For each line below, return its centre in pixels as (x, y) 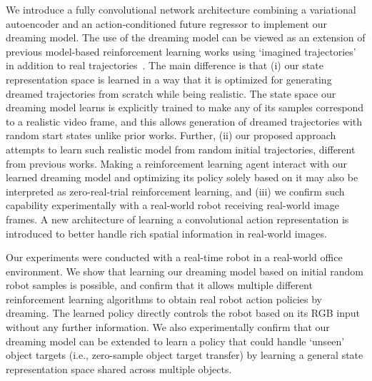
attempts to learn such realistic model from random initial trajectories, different (181, 149)
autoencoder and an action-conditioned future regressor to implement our (166, 23)
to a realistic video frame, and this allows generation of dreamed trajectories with (184, 121)
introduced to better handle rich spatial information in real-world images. (166, 233)
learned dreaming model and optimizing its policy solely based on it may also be (182, 177)
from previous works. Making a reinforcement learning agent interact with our (177, 163)
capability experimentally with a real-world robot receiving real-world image (172, 205)
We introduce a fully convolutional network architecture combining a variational (181, 9)
